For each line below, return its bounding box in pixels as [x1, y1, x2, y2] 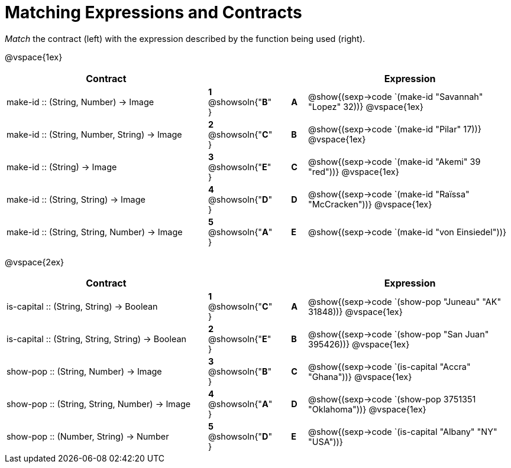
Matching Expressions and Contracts [5, 2, 302, 22]
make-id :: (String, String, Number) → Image [7, 226, 183, 237]
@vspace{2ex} [5, 256, 64, 267]
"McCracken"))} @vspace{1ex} [308, 199, 432, 210]
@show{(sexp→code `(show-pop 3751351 [308, 394, 476, 404]
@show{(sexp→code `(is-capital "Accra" [308, 361, 471, 372]
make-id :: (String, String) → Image [7, 194, 145, 204]
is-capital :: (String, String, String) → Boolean [7, 334, 187, 344]
